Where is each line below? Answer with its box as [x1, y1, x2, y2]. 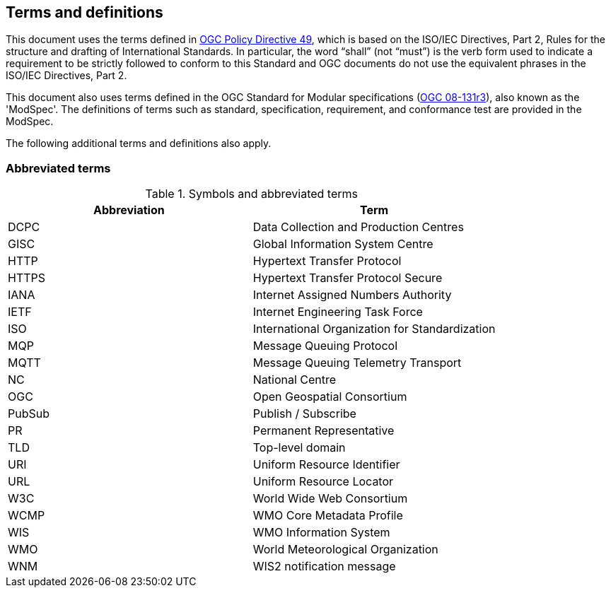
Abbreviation [93, 203, 165, 218]
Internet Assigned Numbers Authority [252, 288, 452, 303]
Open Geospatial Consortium [252, 389, 407, 404]
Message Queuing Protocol [252, 339, 398, 353]
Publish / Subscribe [252, 406, 356, 421]
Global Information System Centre [252, 237, 433, 252]
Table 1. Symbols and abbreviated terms [145, 187, 359, 201]
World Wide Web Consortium [252, 491, 408, 506]
